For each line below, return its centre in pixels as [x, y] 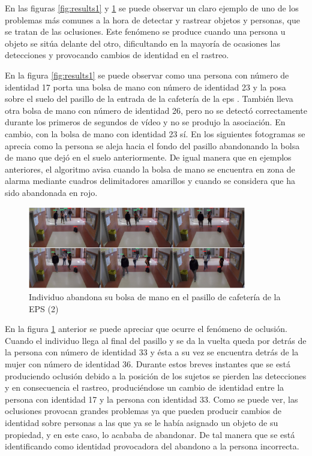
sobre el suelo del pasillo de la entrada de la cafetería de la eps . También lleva [149, 99]
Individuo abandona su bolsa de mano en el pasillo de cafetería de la [155, 297]
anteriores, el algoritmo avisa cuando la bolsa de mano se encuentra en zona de [150, 169]
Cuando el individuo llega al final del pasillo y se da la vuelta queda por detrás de [156, 340]
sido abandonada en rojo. [51, 192]
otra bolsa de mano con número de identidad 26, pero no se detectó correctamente [156, 110]
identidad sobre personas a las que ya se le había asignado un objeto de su [142, 422]
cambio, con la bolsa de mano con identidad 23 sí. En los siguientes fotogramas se [155, 133]
